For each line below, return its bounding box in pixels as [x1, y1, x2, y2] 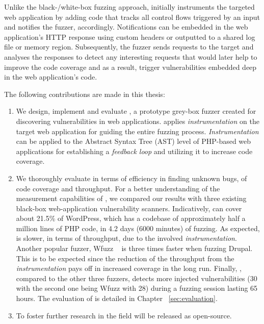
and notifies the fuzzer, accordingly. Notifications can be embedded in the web [4, 21, 248, 32]
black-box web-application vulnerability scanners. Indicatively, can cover [16, 203, 242, 213]
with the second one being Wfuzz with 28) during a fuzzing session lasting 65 [16, 283, 258, 293]
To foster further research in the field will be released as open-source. [16, 310, 232, 320]
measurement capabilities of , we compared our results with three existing [16, 193, 247, 204]
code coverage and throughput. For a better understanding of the [16, 183, 220, 193]
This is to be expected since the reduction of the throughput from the [16, 253, 234, 263]
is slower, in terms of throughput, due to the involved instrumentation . [16, 233, 237, 243]
